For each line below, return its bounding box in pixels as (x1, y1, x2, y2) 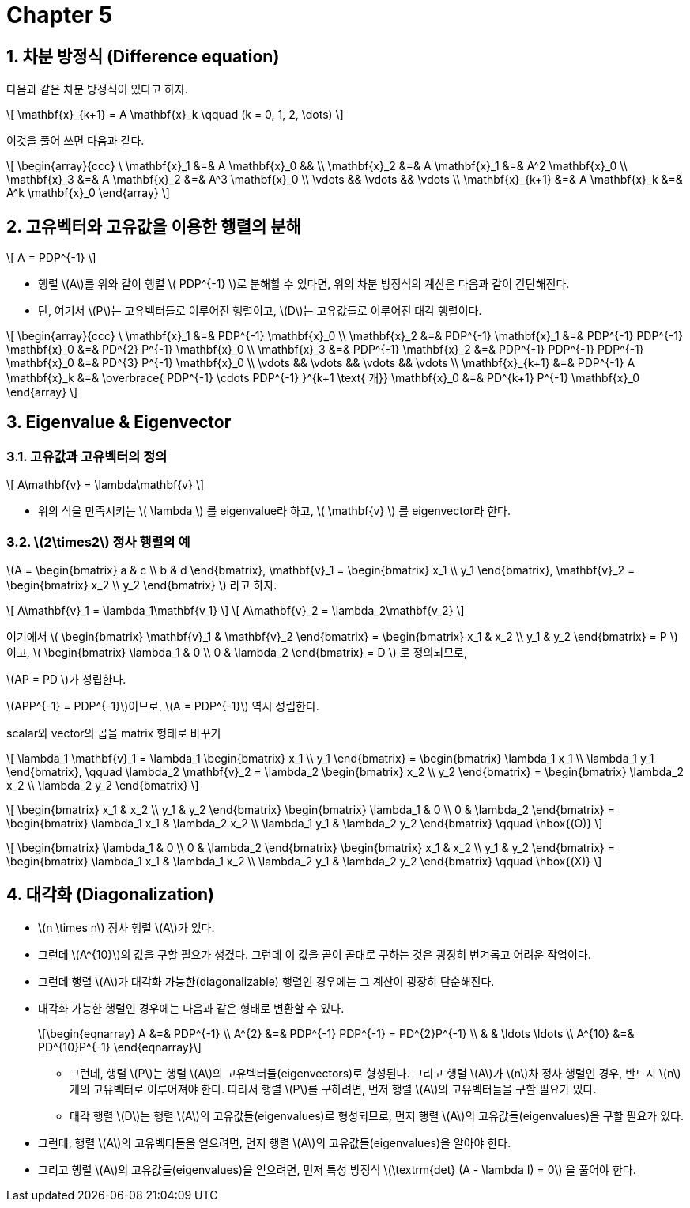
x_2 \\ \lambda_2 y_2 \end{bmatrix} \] (6, 778, 199, 792)
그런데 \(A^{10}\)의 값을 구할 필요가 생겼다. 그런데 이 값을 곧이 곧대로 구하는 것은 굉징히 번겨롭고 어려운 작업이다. (38, 947, 591, 961)
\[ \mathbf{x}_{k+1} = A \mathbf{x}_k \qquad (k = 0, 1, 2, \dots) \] (6, 108, 344, 122)
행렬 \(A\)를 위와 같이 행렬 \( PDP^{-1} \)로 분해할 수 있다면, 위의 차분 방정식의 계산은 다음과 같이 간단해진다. (38, 277, 570, 291)
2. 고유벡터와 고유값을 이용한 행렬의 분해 (6, 216, 301, 237)
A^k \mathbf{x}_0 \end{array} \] (6, 186, 170, 200)
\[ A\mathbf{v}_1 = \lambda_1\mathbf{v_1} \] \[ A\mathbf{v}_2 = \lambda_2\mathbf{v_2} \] (6, 603, 465, 617)
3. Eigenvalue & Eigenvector (6, 412, 232, 433)
